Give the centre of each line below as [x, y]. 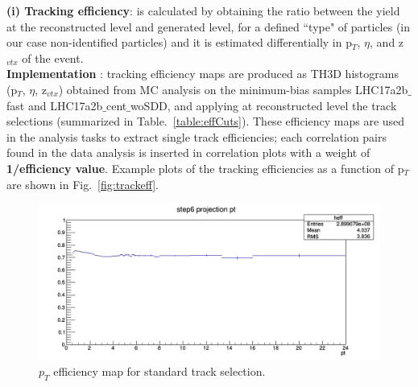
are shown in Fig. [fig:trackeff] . [83, 184]
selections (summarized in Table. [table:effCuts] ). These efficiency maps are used [206, 121]
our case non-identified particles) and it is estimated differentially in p [179, 42]
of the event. [53, 58]
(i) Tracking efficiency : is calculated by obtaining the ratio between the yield [203, 10]
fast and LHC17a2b [55, 105]
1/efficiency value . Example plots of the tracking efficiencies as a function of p [205, 168]
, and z [387, 42]
